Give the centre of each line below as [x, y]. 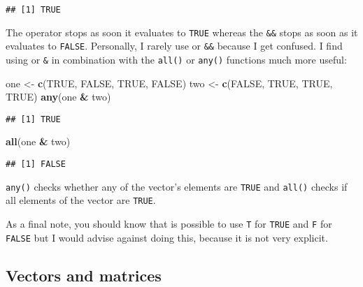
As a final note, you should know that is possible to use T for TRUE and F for [169, 224]
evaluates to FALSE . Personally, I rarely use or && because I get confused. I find [174, 46]
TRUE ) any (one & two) [58, 97]
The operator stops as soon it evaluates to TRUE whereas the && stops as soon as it [182, 32]
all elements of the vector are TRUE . [81, 200]
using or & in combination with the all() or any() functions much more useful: [176, 59]
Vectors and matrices [84, 275]
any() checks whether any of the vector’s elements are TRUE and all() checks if [177, 186]
